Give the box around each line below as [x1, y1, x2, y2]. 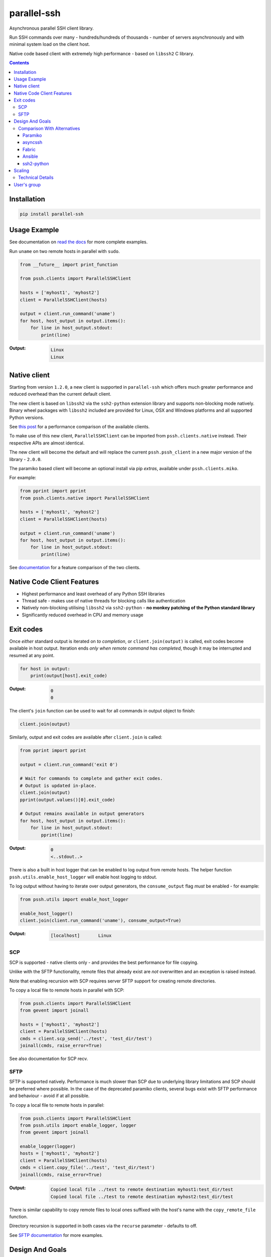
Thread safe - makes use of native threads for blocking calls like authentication [22, 598, 186, 604]
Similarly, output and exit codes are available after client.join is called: [9, 734, 163, 740]
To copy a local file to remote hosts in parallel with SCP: [9, 987, 125, 993]
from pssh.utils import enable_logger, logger [20, 1122, 137, 1128]
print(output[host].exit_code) [30, 673, 107, 678]
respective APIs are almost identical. [9, 440, 85, 446]
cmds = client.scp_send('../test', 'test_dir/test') [20, 1036, 153, 1041]
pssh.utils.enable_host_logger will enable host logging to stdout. [9, 874, 158, 880]
